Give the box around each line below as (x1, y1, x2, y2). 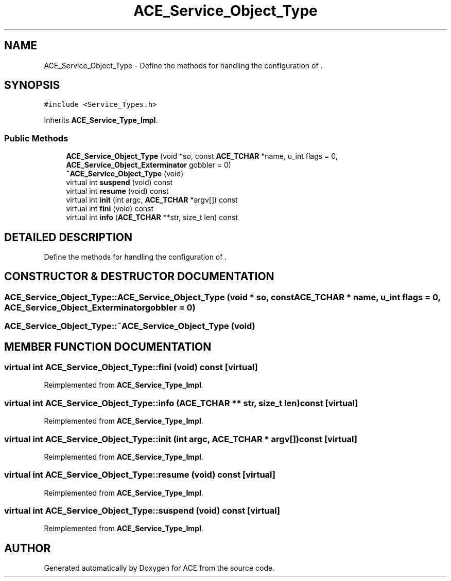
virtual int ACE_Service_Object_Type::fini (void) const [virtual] (4, 362, 258, 373)
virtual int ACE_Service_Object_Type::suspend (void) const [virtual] (4, 505, 281, 516)
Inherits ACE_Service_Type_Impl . (44, 116, 158, 125)
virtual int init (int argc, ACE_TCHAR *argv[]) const (66, 195, 238, 205)
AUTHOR (4, 541, 51, 555)
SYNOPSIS (4, 79, 60, 92)
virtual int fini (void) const (66, 204, 154, 213)
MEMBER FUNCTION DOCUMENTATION (4, 340, 212, 353)
